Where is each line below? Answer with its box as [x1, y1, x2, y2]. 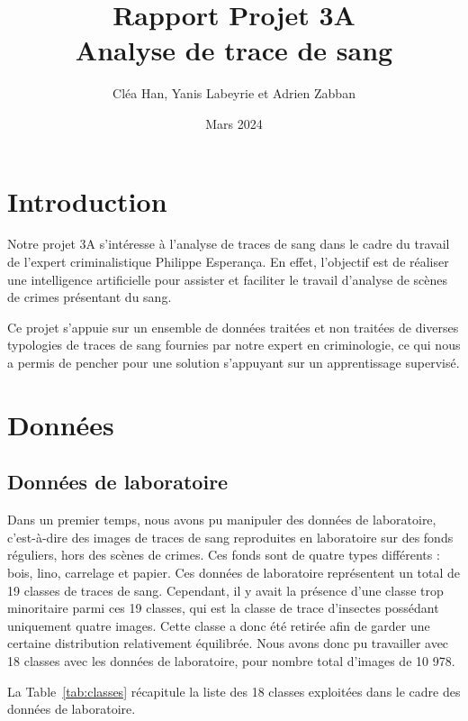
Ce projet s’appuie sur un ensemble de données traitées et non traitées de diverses [7, 317, 459, 336]
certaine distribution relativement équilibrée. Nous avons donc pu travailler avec [7, 634, 449, 653]
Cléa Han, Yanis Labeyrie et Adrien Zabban [112, 84, 355, 103]
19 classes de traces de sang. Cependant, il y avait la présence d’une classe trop [7, 580, 444, 599]
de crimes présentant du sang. [7, 287, 172, 306]
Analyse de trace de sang [75, 32, 393, 68]
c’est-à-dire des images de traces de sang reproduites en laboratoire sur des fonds [7, 527, 454, 546]
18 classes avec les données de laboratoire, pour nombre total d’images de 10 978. [7, 651, 455, 670]
